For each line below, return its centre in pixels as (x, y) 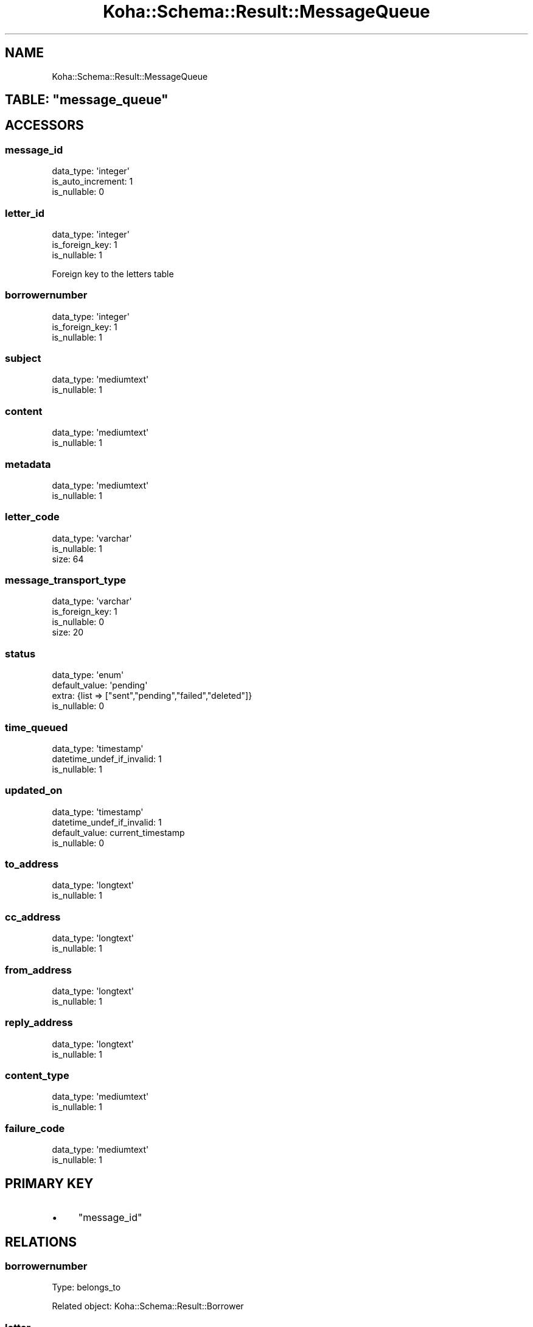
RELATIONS (41, 1242)
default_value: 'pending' (100, 685)
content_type (37, 1076)
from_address (38, 970)
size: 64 (68, 559)
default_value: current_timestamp (118, 832)
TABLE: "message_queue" (87, 100)
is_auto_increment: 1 (92, 182)
